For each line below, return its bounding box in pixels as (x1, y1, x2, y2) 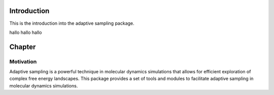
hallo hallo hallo (9, 29, 42, 35)
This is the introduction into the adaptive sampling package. (9, 20, 134, 26)
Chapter (9, 42, 36, 51)
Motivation (9, 58, 37, 65)
